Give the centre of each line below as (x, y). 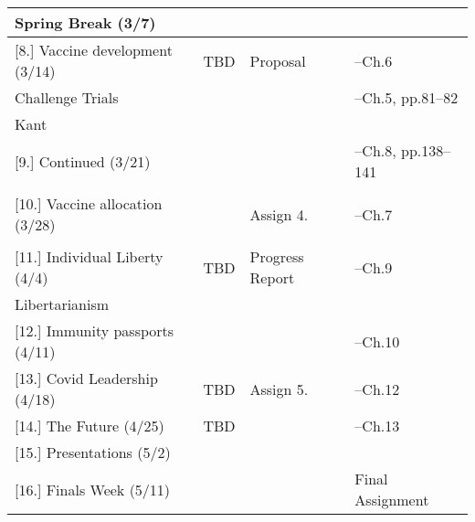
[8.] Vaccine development (94, 50)
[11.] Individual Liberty (89, 256)
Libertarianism (62, 304)
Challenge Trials (67, 97)
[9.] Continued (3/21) (83, 161)
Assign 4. (279, 214)
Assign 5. (279, 389)
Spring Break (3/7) (85, 22)
